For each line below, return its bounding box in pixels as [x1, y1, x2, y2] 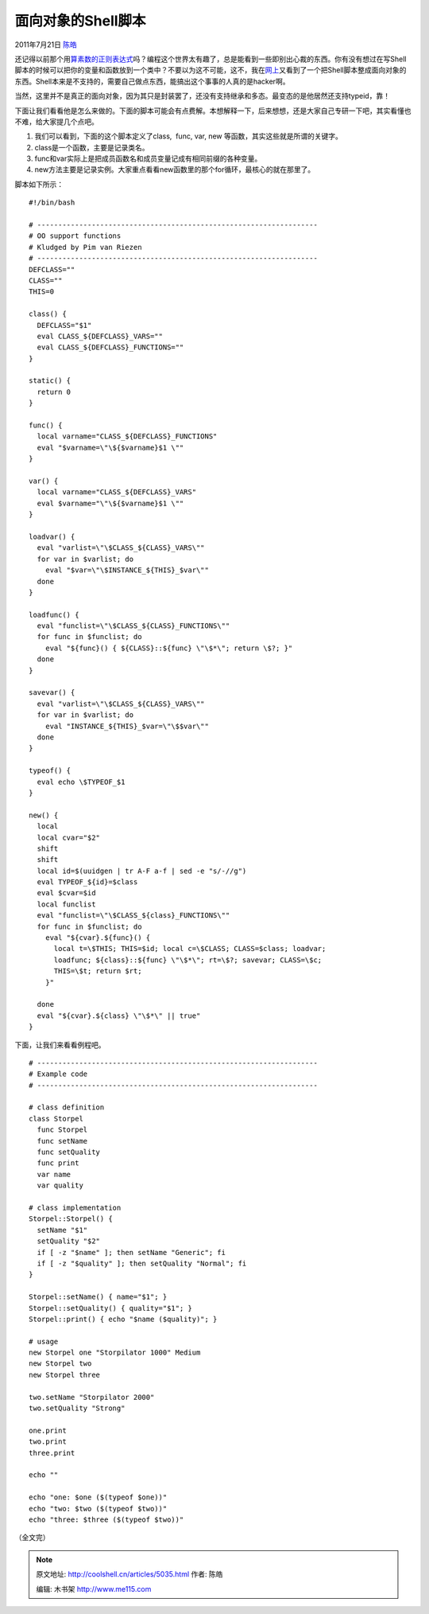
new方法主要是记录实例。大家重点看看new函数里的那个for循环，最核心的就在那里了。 [34, 165, 315, 174]
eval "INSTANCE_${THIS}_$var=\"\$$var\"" [44, 721, 210, 731]
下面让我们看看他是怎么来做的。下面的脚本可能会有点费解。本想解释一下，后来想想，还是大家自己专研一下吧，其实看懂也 [14, 106, 412, 115]
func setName [37, 1136, 88, 1145]
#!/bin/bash [29, 198, 75, 207]
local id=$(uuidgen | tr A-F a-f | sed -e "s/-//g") [37, 866, 247, 875]
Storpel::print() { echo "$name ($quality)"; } [29, 1314, 218, 1324]
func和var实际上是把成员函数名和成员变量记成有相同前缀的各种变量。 [34, 154, 262, 163]
